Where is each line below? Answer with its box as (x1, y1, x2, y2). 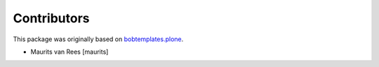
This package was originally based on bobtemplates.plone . (13, 35, 184, 43)
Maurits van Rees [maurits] (30, 47, 109, 56)
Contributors (13, 10, 91, 26)
